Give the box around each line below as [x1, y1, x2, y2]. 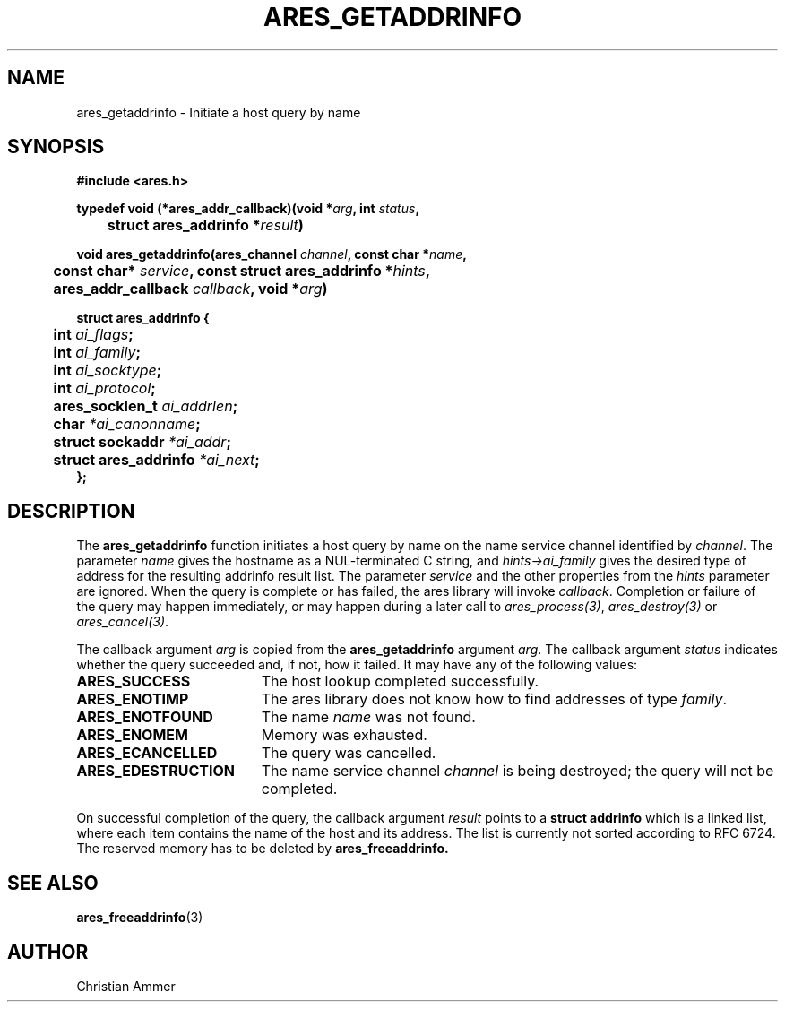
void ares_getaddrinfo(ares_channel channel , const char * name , [76, 246, 467, 263]
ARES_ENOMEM [76, 726, 188, 745]
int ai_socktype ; [53, 361, 162, 380]
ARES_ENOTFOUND [76, 708, 213, 727]
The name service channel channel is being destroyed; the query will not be [261, 762, 774, 780]
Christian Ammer [76, 978, 176, 994]
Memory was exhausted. [261, 726, 427, 745]
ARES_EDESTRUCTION [76, 762, 235, 780]
